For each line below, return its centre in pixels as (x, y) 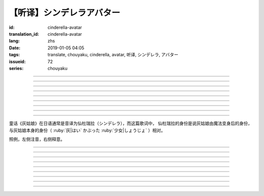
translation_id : (24, 34)
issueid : (17, 62)
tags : (14, 55)
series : (16, 68)
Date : (15, 48)
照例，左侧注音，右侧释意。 (37, 139)
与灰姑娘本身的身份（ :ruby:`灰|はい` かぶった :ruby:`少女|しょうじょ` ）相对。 (87, 130)
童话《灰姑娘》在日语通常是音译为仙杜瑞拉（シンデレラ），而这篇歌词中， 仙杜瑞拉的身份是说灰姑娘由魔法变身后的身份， (131, 123)
